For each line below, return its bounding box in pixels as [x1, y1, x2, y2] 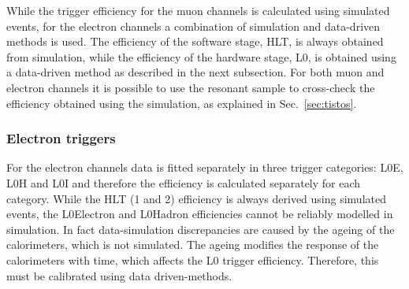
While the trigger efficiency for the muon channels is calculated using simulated [6, 2, 390, 18]
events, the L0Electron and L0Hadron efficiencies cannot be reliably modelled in [6, 206, 393, 222]
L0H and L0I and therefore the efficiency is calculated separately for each [6, 174, 361, 191]
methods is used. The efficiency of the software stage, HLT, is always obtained [6, 33, 384, 50]
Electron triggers [6, 128, 116, 148]
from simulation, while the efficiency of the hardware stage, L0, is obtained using [6, 48, 396, 65]
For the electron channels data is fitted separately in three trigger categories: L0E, [6, 159, 403, 176]
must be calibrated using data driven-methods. [6, 267, 232, 283]
